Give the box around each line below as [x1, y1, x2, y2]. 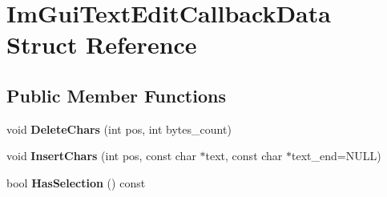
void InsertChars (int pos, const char [6, 147, 196, 164]
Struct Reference [6, 28, 197, 61]
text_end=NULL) [292, 147, 381, 164]
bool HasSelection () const [6, 174, 146, 191]
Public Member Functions [6, 82, 226, 107]
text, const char [205, 147, 283, 164]
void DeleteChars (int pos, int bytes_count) [6, 120, 232, 137]
